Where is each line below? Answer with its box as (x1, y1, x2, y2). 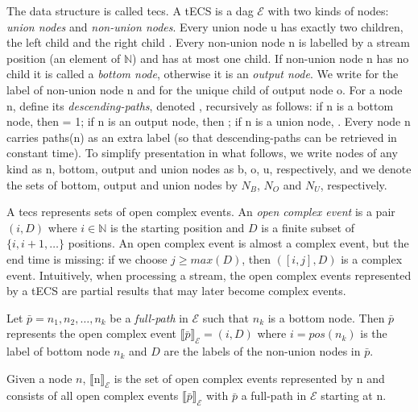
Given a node (6, 369, 72, 386)
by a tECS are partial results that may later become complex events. (6, 282, 346, 299)
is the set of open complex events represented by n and (114, 369, 385, 386)
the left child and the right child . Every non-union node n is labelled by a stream (6, 34, 411, 51)
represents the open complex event (6, 325, 176, 342)
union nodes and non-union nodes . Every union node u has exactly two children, (6, 18, 404, 35)
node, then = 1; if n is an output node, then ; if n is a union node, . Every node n (6, 113, 411, 130)
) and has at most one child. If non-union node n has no (132, 49, 409, 66)
